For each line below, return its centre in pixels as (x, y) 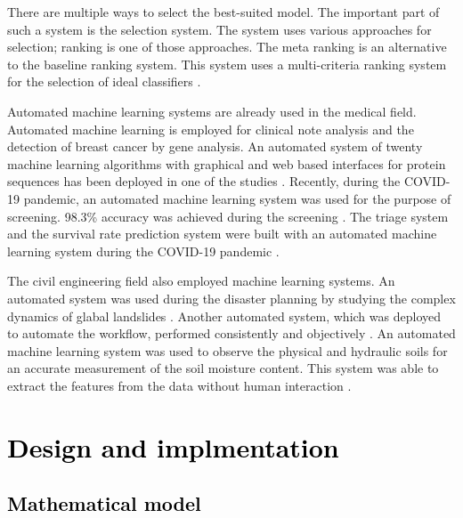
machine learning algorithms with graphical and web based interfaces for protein (227, 163)
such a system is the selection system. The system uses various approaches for (219, 29)
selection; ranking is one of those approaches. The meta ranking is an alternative (227, 47)
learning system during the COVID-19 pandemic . (143, 251)
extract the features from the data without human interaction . (179, 385)
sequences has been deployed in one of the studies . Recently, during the (204, 181)
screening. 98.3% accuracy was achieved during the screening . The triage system (228, 216)
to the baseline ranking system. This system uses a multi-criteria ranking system (227, 64)
